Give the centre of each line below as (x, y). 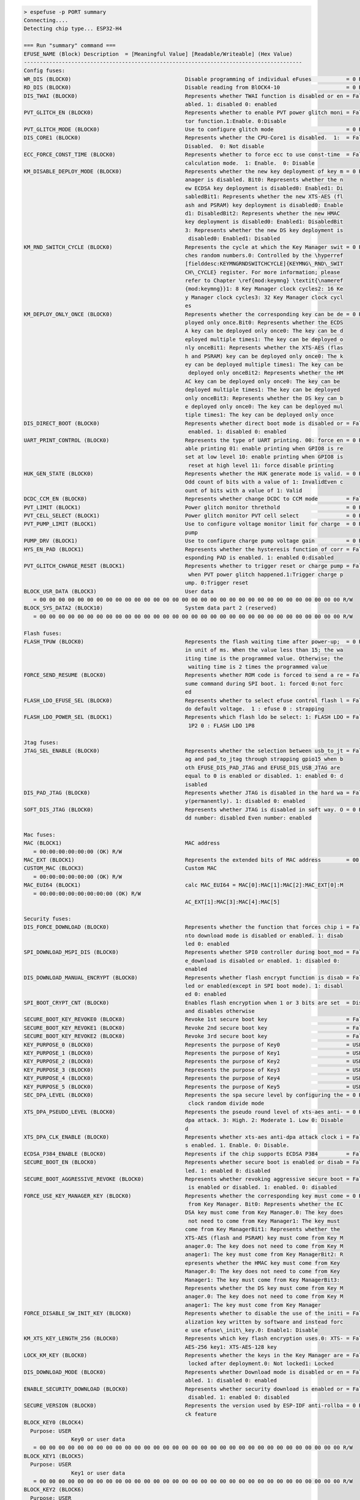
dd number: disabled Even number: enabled (248, 818)
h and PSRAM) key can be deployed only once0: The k (264, 356)
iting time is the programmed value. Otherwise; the (264, 658)
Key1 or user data (98, 1473)
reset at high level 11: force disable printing (261, 465)
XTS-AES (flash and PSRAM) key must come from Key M (264, 1238)
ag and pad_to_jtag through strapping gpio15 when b (264, 759)
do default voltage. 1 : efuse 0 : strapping (255, 709)
